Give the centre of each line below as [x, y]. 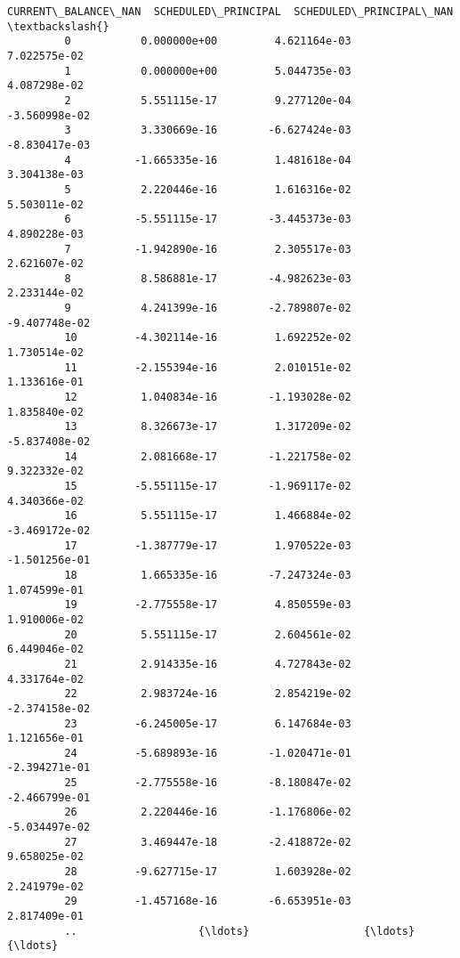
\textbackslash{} [58, 26]
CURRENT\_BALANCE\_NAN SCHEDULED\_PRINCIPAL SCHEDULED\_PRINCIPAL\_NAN [230, 12]
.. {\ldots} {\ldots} [240, 931]
